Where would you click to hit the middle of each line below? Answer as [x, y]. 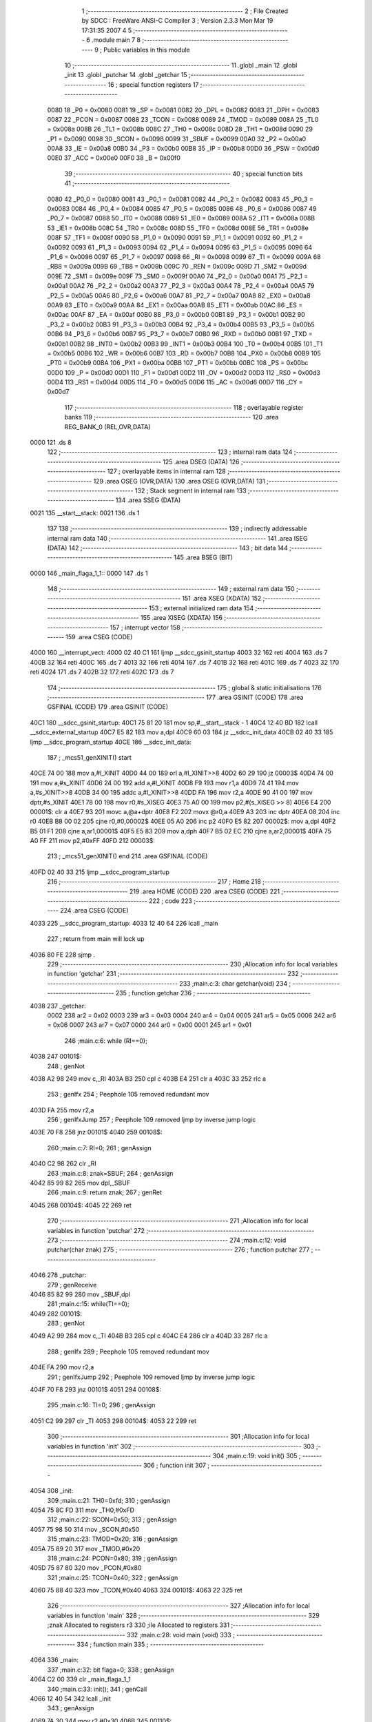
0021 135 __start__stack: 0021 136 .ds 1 [85, 512]
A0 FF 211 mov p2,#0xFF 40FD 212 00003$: [92, 841]
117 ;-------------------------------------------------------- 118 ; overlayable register [184, 407]
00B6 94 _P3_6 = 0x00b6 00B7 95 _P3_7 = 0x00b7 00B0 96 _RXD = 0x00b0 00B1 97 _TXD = [180, 334]
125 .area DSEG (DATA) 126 [201, 461]
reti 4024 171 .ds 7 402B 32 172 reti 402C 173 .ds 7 [102, 672]
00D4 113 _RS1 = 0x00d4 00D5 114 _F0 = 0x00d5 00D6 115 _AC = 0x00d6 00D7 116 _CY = [175, 382]
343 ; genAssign [71, 1708]
